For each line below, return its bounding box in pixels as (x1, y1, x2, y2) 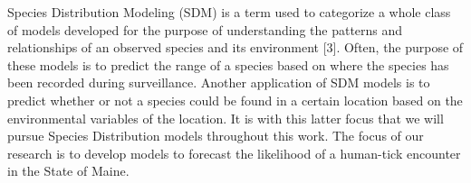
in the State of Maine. (7, 161, 130, 180)
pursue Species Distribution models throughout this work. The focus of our (7, 126, 424, 145)
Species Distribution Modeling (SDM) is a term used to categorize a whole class (7, 3, 451, 21)
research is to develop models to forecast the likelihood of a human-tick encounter (7, 143, 461, 162)
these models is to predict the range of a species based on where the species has (7, 55, 449, 74)
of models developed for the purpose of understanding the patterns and (7, 20, 403, 39)
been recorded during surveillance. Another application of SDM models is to (7, 73, 430, 92)
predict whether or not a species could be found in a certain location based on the (7, 90, 463, 109)
